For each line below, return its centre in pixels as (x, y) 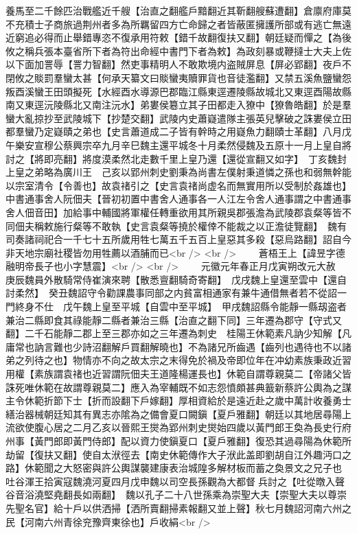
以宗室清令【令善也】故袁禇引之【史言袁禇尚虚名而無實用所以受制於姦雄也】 (176, 185)
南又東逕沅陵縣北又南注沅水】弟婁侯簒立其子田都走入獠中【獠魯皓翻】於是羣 (178, 105)
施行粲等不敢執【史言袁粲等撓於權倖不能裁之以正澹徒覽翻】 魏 (195, 225)
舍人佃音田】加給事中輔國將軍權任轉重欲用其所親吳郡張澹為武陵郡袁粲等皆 (174, 212)
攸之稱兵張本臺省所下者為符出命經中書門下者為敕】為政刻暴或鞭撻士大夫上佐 (178, 50)
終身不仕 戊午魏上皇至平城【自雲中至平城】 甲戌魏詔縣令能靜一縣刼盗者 (181, 306)
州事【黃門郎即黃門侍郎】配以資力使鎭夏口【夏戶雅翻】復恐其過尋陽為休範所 (178, 441)
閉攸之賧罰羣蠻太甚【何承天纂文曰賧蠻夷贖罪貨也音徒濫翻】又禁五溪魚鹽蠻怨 (178, 77)
